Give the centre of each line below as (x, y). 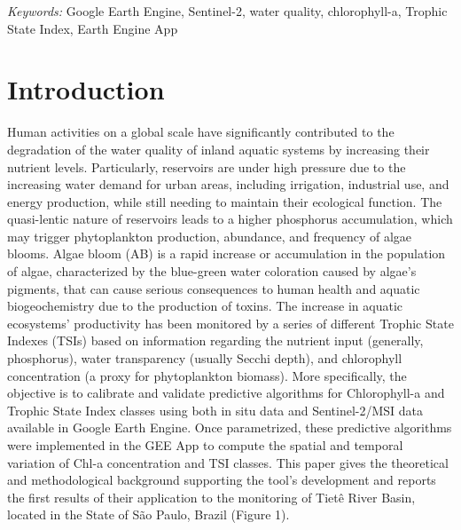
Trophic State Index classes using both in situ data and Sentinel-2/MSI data (215, 410)
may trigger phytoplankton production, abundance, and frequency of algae (210, 236)
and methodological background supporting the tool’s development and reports (222, 480)
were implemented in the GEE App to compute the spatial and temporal (205, 445)
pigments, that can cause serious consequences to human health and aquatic (214, 288)
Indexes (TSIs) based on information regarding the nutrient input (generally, (215, 340)
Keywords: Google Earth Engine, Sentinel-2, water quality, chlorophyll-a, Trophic (227, 11)
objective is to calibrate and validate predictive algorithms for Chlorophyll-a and (226, 393)
